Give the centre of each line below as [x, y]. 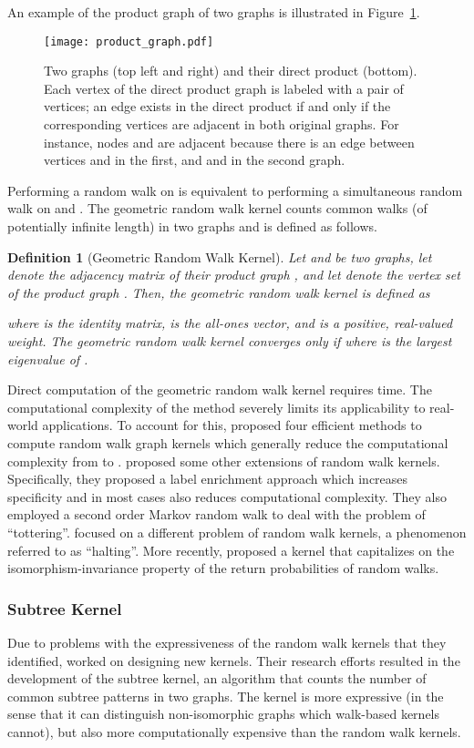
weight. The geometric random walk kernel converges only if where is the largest [230, 340]
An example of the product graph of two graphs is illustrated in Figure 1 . [214, 12]
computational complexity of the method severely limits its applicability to [216, 407]
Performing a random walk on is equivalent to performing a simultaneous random [235, 190]
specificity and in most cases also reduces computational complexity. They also [227, 496]
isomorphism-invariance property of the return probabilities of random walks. [223, 568]
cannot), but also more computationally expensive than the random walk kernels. [234, 731]
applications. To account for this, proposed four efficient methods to [232, 425]
